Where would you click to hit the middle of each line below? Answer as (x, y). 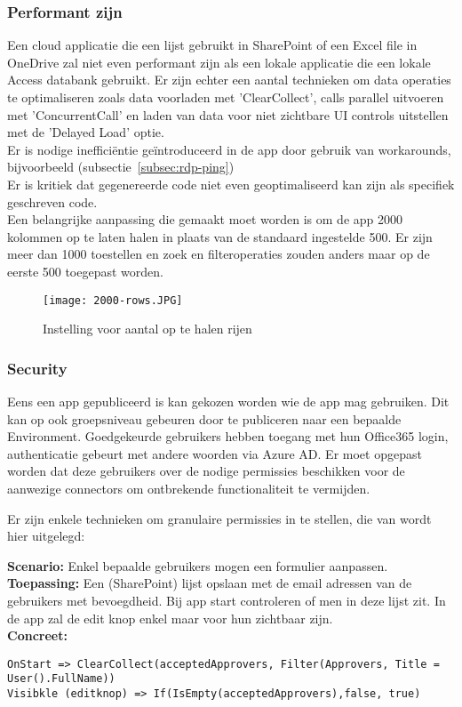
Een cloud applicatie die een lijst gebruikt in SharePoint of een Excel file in (212, 45)
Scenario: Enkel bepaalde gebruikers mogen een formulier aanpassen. (198, 565)
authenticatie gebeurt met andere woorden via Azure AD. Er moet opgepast (215, 453)
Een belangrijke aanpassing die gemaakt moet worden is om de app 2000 (205, 219)
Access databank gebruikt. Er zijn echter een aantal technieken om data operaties (229, 80)
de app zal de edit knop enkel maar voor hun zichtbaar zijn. (170, 618)
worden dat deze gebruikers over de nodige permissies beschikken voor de (206, 471)
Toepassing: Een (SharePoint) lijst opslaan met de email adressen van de (210, 583)
